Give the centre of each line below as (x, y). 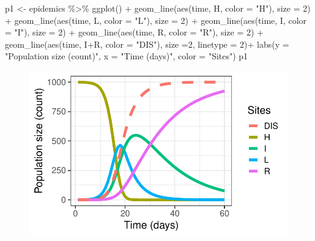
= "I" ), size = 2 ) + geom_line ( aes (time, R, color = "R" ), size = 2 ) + (135, 32)
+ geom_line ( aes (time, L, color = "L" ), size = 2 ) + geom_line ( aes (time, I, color (156, 20)
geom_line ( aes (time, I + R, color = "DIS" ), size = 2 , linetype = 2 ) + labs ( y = (147, 44)
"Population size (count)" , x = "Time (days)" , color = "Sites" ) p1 (127, 56)
